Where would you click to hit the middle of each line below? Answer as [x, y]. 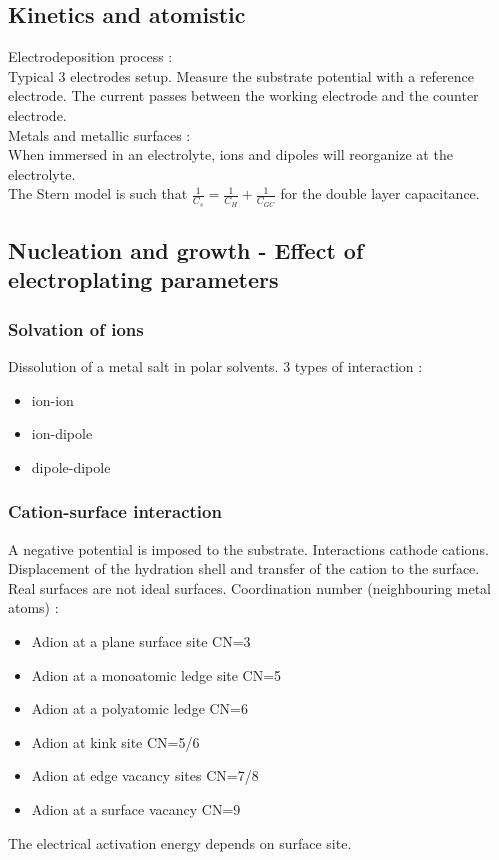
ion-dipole [62, 433]
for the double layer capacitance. [380, 193]
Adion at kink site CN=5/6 [115, 741]
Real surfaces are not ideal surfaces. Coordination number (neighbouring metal [249, 587]
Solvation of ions [76, 328]
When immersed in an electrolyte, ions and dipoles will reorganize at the [230, 154]
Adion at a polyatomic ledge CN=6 [140, 708]
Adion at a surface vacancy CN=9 [136, 808]
